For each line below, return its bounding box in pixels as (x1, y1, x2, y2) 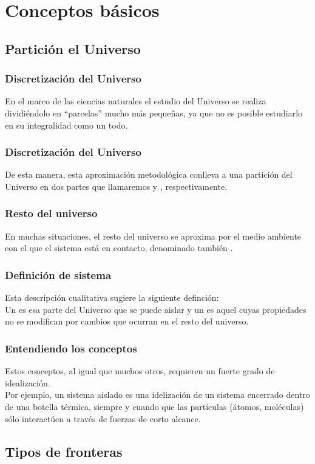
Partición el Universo (5, 39, 141, 58)
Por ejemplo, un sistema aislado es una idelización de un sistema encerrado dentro (5, 388, 310, 401)
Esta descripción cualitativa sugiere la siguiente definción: (5, 291, 219, 304)
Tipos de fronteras (5, 442, 123, 460)
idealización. (5, 376, 50, 389)
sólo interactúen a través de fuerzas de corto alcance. (5, 412, 201, 425)
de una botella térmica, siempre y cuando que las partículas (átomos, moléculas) (5, 400, 304, 412)
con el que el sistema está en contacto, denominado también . (5, 241, 233, 254)
